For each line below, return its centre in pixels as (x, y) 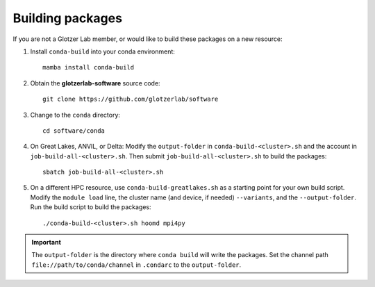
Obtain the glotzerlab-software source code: (95, 83)
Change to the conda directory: (75, 115)
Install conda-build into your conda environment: (102, 51)
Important (47, 243)
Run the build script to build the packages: (91, 207)
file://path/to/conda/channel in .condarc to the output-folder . (136, 265)
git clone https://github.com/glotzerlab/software (131, 99)
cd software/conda (74, 131)
